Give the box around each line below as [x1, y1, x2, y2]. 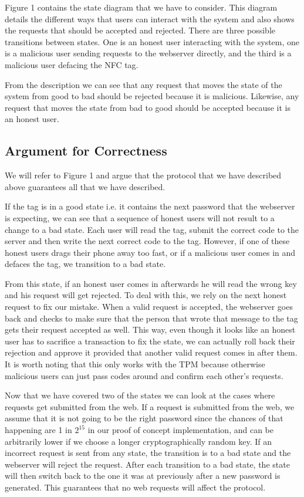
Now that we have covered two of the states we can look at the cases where [5, 389, 275, 401]
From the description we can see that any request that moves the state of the [5, 78, 282, 90]
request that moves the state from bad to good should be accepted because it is [5, 101, 291, 113]
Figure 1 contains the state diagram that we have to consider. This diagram [5, 1, 278, 13]
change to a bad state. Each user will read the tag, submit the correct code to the [5, 223, 299, 235]
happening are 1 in [5, 424, 72, 436]
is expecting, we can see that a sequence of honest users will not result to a [5, 211, 275, 224]
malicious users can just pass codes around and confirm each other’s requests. [5, 369, 283, 381]
